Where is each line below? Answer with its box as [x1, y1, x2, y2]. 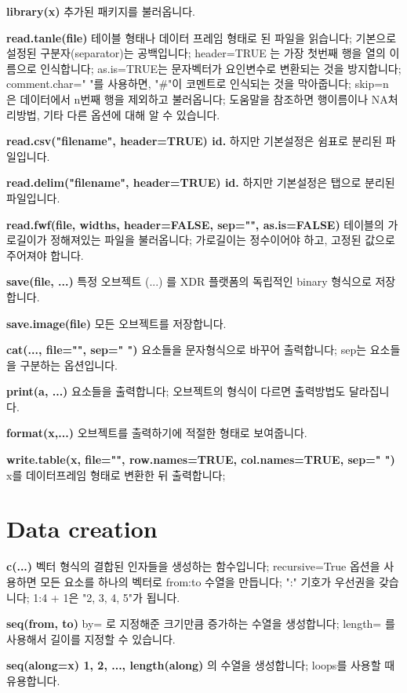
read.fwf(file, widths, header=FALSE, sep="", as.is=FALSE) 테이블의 [6, 216, 384, 232]
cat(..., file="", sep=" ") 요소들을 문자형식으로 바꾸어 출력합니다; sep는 [6, 341, 367, 358]
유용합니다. [6, 672, 60, 688]
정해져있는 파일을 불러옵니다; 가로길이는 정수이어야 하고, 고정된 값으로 [50, 232, 395, 248]
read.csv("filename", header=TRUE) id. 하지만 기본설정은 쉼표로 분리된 [6, 133, 383, 149]
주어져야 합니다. [6, 246, 84, 263]
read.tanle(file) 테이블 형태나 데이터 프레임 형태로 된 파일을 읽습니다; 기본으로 [6, 29, 397, 46]
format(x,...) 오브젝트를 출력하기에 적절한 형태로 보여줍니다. [6, 425, 307, 441]
